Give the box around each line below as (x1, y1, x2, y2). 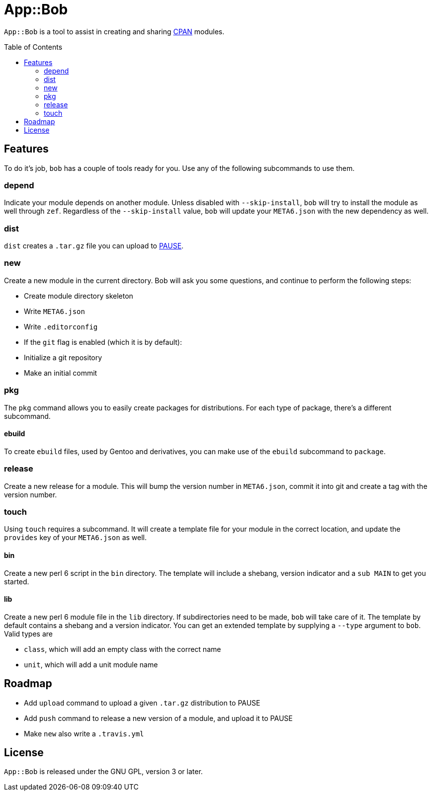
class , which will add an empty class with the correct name (24, 644, 221, 653)
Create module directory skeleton (24, 291, 133, 300)
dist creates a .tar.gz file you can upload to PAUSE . (4, 241, 184, 250)
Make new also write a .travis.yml (24, 729, 144, 738)
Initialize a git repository (24, 353, 102, 362)
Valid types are (4, 629, 53, 638)
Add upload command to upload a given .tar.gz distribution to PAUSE (24, 698, 260, 707)
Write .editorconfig (24, 322, 98, 331)
